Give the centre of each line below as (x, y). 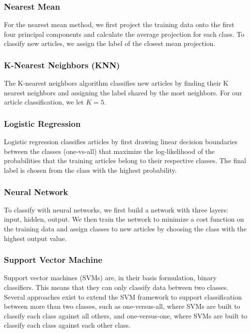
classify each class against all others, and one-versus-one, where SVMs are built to (126, 315)
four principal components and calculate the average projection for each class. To (124, 34)
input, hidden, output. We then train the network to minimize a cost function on (124, 219)
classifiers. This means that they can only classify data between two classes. (116, 287)
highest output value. (35, 238)
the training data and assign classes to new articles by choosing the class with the (125, 228)
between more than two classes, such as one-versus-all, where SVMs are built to (122, 306)
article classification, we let (44, 102)
